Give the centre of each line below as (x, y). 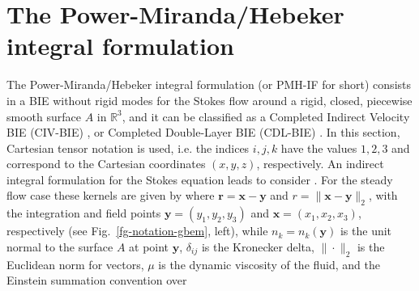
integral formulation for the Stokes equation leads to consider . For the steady (200, 179)
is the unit (366, 231)
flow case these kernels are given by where (111, 195)
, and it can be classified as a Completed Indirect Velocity (266, 116)
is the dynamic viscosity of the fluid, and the (269, 264)
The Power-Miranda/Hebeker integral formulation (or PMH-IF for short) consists (209, 84)
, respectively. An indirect (320, 164)
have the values (319, 148)
